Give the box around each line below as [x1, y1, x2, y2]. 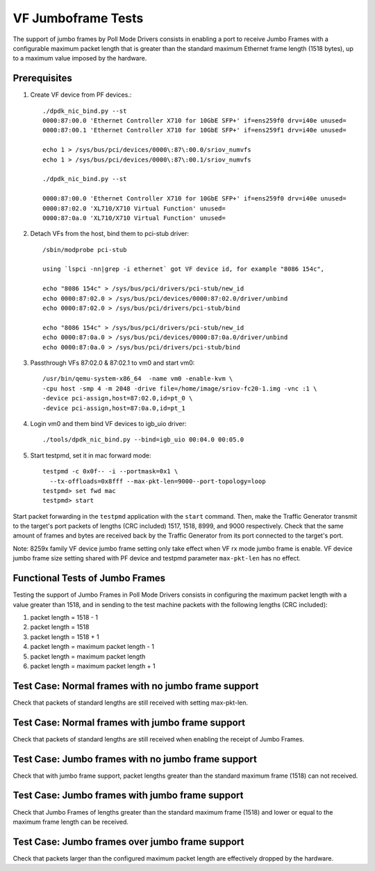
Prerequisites [12, 72, 72, 84]
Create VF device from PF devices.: [30, 91, 132, 99]
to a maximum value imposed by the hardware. [12, 54, 147, 63]
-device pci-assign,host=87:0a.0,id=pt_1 [42, 404, 185, 412]
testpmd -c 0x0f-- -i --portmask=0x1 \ [42, 467, 178, 476]
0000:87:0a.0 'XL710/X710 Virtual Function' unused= [42, 214, 226, 222]
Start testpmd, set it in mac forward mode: [30, 451, 151, 460]
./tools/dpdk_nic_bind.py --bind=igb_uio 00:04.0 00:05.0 [42, 436, 244, 444]
